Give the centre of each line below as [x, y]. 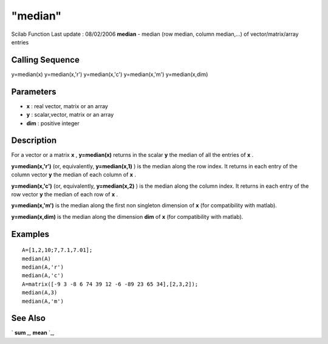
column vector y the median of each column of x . [74, 175]
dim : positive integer [53, 123]
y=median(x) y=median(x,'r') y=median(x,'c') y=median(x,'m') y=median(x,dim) [110, 74]
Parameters [34, 91]
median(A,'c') [43, 276]
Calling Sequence [46, 60]
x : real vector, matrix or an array [67, 106]
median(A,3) [40, 293]
